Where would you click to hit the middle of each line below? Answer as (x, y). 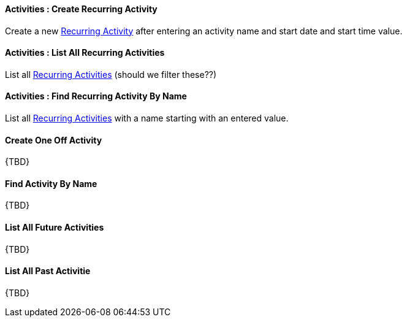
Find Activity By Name (51, 183)
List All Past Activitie (48, 271)
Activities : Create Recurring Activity (81, 9)
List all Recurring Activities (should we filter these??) (111, 74)
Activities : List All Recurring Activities (85, 53)
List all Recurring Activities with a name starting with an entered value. (147, 118)
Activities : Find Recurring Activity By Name (96, 96)
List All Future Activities (55, 228)
